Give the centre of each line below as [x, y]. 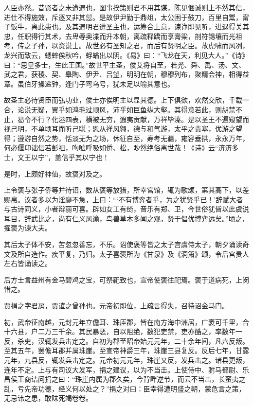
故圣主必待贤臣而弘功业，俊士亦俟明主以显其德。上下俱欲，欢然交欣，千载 [123, 100]
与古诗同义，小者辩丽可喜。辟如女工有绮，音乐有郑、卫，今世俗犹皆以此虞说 [126, 209]
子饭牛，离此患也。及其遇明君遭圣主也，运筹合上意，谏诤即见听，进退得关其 [126, 26]
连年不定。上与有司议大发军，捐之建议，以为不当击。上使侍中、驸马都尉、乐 [126, 369]
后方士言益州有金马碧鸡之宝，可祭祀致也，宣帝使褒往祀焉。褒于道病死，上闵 [126, 279]
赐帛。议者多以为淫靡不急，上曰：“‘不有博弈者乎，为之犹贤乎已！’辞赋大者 [124, 199]
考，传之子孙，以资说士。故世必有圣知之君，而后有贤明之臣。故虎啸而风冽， [126, 45]
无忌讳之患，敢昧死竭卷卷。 [48, 398]
